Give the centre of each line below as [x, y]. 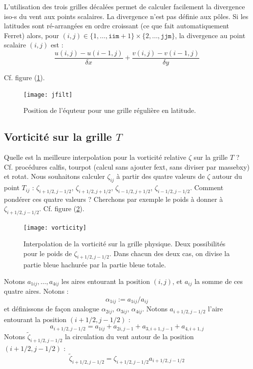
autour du [227, 176]
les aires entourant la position [105, 281]
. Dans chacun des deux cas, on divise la [169, 253]
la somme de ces [219, 281]
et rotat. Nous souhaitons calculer [54, 176]
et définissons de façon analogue [52, 309]
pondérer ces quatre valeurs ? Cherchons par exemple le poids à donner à [114, 199]
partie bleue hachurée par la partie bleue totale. [95, 265]
